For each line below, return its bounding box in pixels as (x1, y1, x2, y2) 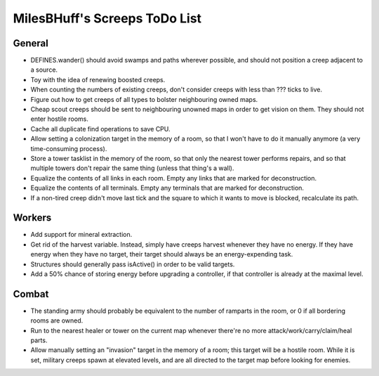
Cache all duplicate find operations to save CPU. (30, 124, 171, 133)
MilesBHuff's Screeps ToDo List (13, 11, 202, 26)
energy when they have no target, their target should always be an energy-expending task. (30, 250, 293, 259)
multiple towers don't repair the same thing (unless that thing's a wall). (30, 164, 234, 172)
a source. (30, 65, 58, 74)
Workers (13, 212, 52, 224)
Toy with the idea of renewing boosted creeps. (30, 75, 166, 84)
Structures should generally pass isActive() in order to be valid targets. (30, 260, 235, 268)
